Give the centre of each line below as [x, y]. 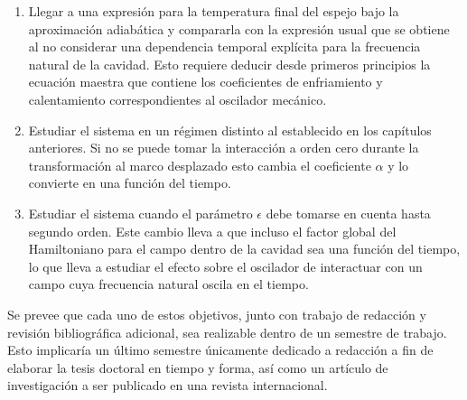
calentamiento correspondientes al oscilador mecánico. [177, 99]
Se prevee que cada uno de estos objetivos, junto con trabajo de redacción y [217, 314]
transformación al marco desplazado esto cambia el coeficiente [200, 165]
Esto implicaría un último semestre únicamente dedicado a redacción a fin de [220, 350]
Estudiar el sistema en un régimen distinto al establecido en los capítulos [230, 130]
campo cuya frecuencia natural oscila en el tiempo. [168, 284]
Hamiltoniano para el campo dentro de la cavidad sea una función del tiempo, [244, 249]
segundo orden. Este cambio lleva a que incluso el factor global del [212, 231]
